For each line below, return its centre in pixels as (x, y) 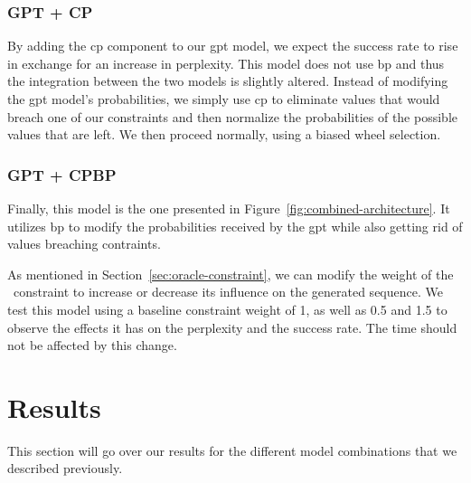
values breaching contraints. (84, 244)
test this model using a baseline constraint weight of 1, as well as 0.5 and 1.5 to (227, 309)
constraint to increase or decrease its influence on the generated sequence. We (228, 292)
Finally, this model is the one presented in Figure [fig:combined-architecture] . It (229, 208)
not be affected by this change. (92, 345)
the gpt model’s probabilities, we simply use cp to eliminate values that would (224, 99)
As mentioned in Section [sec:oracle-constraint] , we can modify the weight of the (231, 274)
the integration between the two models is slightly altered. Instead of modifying (228, 81)
